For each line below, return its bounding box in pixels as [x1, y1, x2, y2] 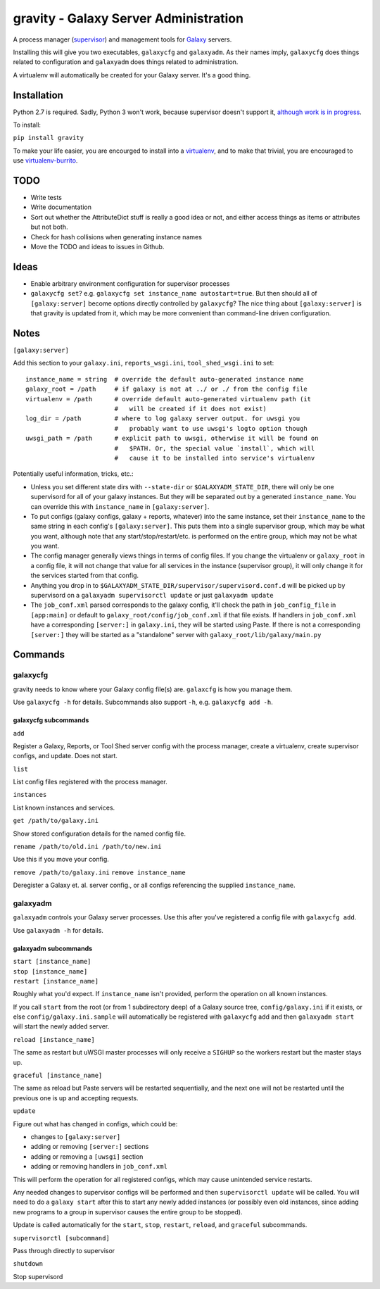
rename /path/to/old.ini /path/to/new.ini [13, 843, 162, 851]
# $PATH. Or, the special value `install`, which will [114, 444, 315, 452]
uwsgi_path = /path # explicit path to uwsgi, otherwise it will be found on [25, 434, 319, 443]
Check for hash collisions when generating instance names [30, 232, 202, 241]
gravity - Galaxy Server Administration [13, 11, 244, 26]
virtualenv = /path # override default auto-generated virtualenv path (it [25, 395, 312, 403]
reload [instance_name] [13, 1036, 95, 1043]
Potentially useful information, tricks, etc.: [13, 470, 134, 478]
